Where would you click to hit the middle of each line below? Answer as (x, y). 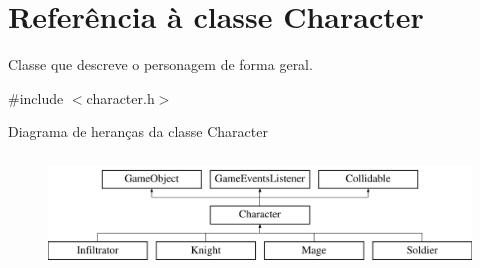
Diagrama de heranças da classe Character (138, 131)
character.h (120, 97)
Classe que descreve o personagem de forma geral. (160, 64)
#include (36, 97)
